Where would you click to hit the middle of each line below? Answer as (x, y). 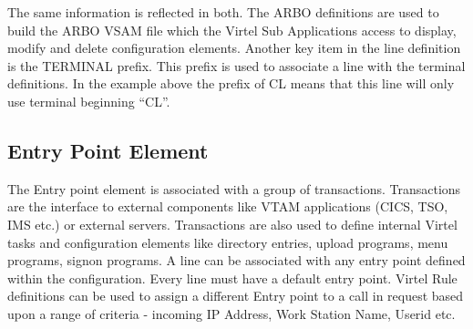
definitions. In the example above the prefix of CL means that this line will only (231, 83)
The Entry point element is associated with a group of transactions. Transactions (234, 188)
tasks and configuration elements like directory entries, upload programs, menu (228, 242)
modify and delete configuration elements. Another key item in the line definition (234, 48)
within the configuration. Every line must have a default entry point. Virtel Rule (232, 278)
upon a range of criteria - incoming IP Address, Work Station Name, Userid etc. (231, 313)
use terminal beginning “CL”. (89, 101)
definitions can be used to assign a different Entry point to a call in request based (236, 296)
